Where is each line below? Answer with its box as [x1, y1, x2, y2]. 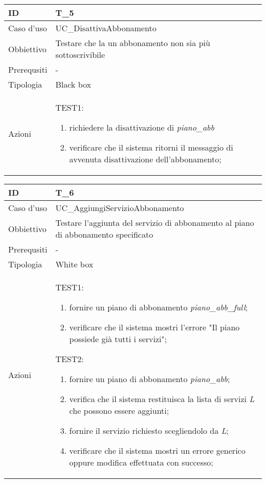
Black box [55, 78, 91, 90]
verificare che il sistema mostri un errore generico [69, 445, 246, 456]
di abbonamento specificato [55, 228, 153, 240]
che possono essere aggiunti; [69, 405, 169, 416]
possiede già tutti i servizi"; [69, 333, 167, 345]
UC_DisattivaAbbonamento [55, 22, 157, 34]
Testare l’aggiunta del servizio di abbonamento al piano [55, 217, 254, 228]
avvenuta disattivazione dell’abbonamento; [69, 153, 221, 165]
